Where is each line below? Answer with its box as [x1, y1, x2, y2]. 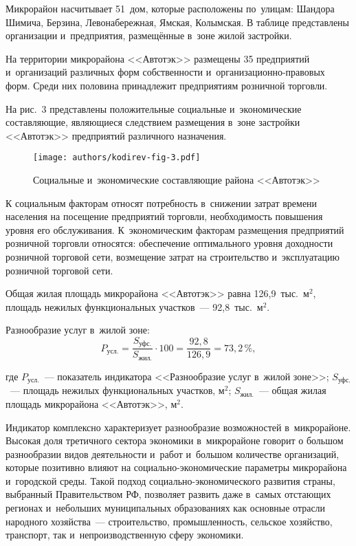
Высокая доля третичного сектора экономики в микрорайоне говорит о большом [5, 433, 344, 448]
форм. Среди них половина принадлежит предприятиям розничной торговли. [5, 78, 328, 92]
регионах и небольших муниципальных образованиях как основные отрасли [5, 501, 326, 515]
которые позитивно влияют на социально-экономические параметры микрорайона [5, 460, 347, 474]
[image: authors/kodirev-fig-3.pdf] [33, 153, 201, 163]
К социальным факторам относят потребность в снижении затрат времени [5, 195, 318, 210]
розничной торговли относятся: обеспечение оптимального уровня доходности [5, 236, 333, 250]
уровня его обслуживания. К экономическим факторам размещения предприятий [5, 222, 344, 237]
